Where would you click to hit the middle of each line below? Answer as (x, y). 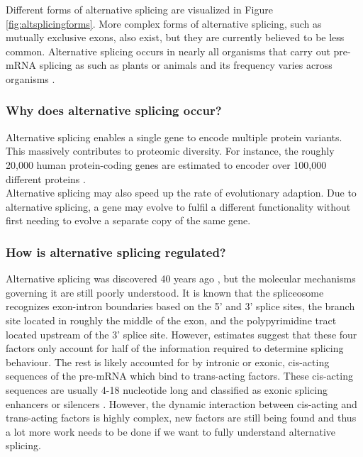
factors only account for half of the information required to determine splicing (175, 348)
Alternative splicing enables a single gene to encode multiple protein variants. (174, 137)
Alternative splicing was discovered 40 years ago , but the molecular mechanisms (181, 279)
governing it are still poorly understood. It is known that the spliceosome (165, 292)
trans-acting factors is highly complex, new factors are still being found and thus (181, 418)
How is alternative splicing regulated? (116, 252)
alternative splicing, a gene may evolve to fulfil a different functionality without (178, 206)
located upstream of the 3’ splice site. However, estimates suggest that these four (181, 334)
